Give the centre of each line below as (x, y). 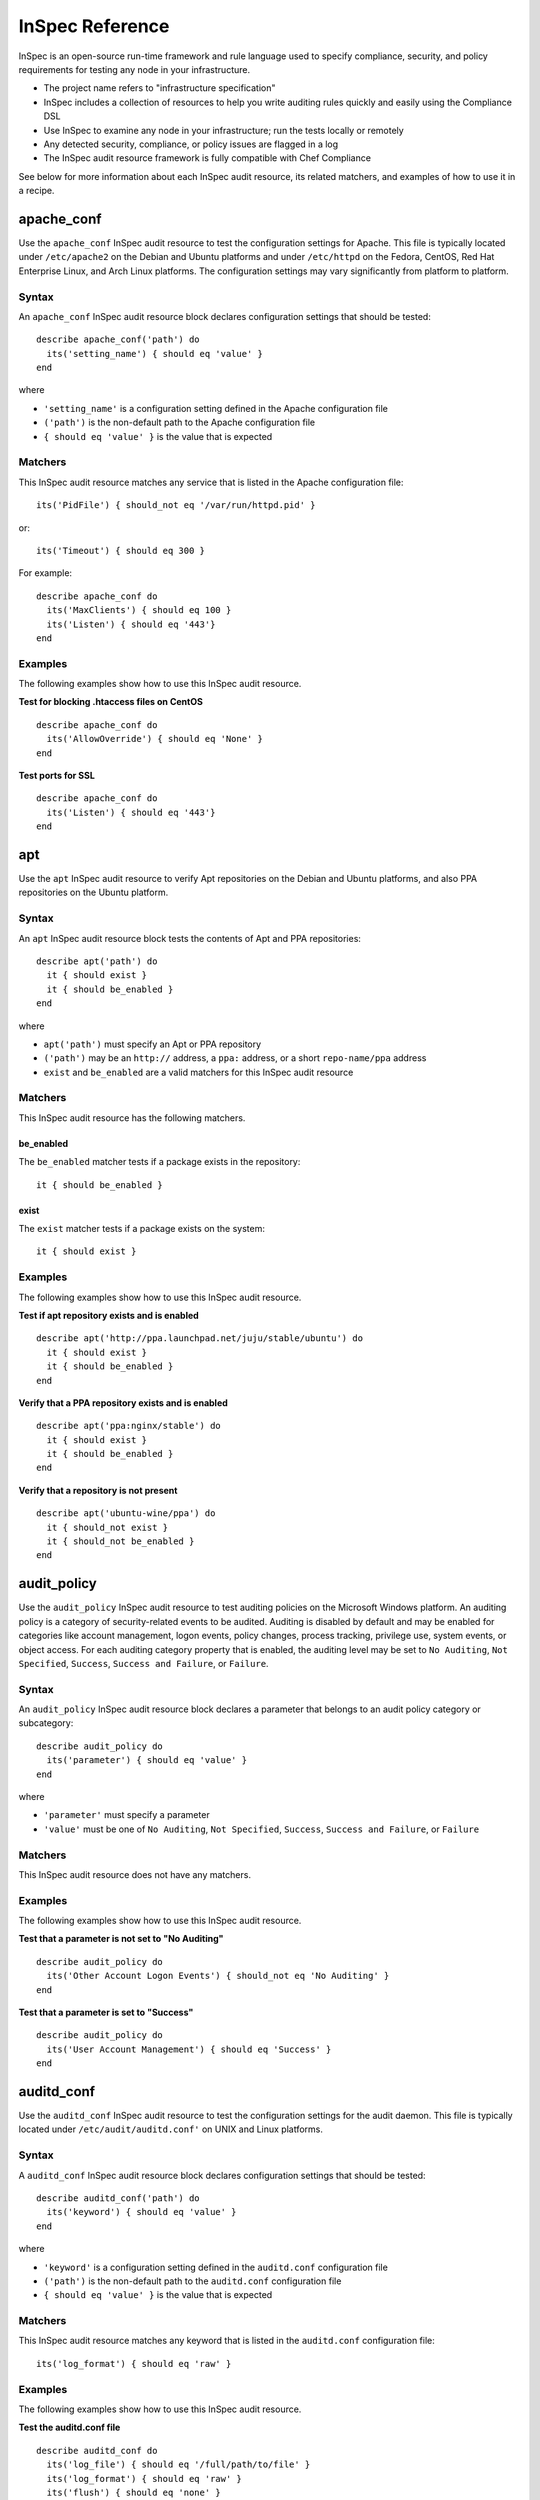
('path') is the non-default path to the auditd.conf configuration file (192, 2281)
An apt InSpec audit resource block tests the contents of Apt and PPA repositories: (190, 938)
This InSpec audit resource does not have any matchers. (135, 1874)
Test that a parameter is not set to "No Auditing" (121, 1939)
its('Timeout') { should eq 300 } (120, 550)
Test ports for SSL (56, 775)
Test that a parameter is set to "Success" (106, 2012)
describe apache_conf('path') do (118, 339)
